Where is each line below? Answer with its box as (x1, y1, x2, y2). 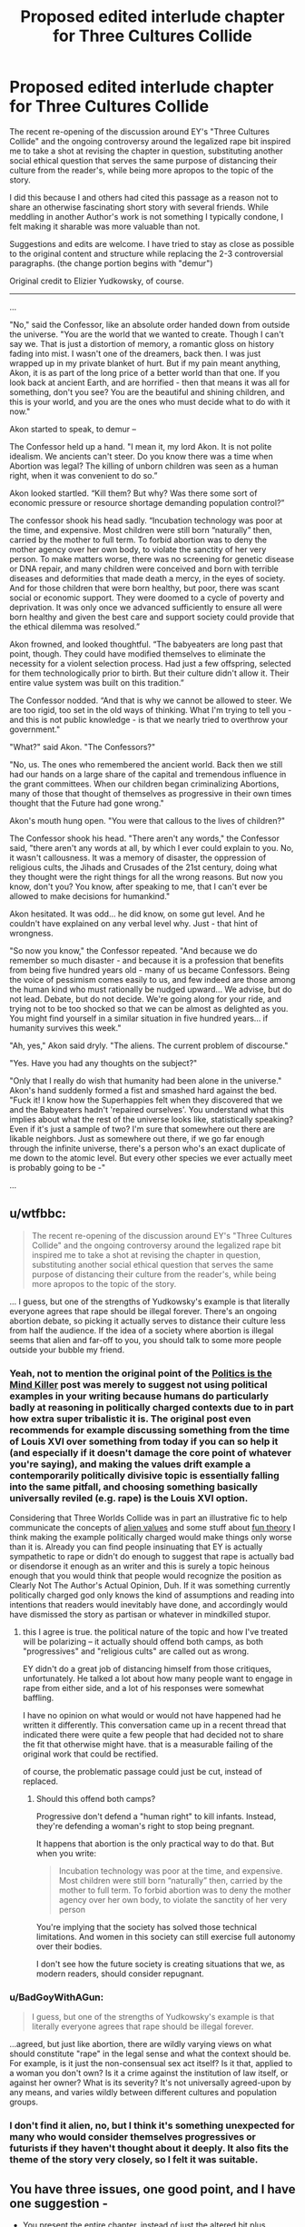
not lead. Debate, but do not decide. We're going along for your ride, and (9, 993, 282, 1005)
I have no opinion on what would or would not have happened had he (22, 1710, 281, 1721)
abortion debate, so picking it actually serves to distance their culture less (9, 1315, 286, 1326)
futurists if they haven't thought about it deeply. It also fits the (9, 2142, 289, 2154)
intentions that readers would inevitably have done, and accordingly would (9, 1599, 289, 1610)
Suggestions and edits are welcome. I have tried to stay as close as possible (9, 238, 295, 249)
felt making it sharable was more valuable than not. (9, 221, 201, 232)
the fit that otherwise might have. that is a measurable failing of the (22, 1739, 274, 1750)
